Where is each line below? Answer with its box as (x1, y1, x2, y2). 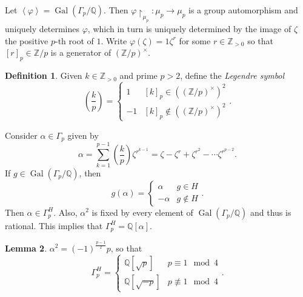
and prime (119, 69, 158, 82)
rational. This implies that (5, 219, 103, 232)
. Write (101, 34, 127, 47)
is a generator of (50, 46, 112, 59)
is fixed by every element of (92, 205, 193, 218)
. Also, (53, 205, 78, 218)
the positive (5, 34, 48, 47)
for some (179, 34, 211, 47)
